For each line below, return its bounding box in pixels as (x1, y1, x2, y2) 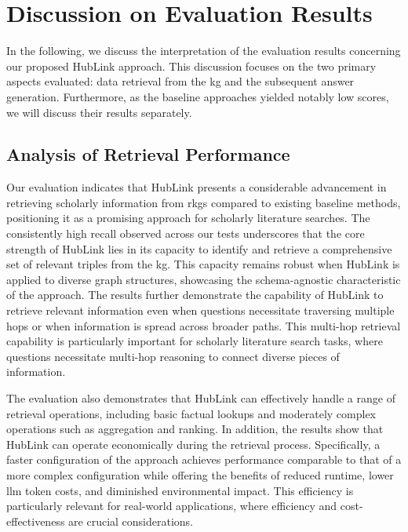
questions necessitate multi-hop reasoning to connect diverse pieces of (6, 348, 340, 364)
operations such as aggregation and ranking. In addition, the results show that (6, 421, 384, 437)
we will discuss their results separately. (6, 104, 192, 120)
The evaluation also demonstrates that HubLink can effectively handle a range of (6, 390, 395, 406)
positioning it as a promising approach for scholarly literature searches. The (6, 210, 370, 226)
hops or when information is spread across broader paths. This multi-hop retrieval (6, 317, 401, 333)
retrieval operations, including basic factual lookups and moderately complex (6, 405, 376, 421)
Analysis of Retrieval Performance (6, 142, 290, 166)
